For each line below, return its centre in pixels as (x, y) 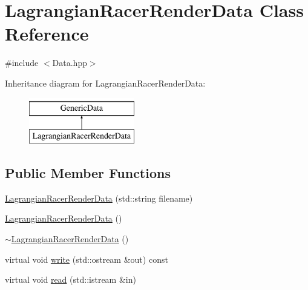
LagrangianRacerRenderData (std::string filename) (99, 198)
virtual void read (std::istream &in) (70, 279)
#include (22, 63)
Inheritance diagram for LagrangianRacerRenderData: (105, 83)
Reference (47, 34)
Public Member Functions (88, 173)
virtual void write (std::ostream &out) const (87, 259)
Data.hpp (70, 63)
